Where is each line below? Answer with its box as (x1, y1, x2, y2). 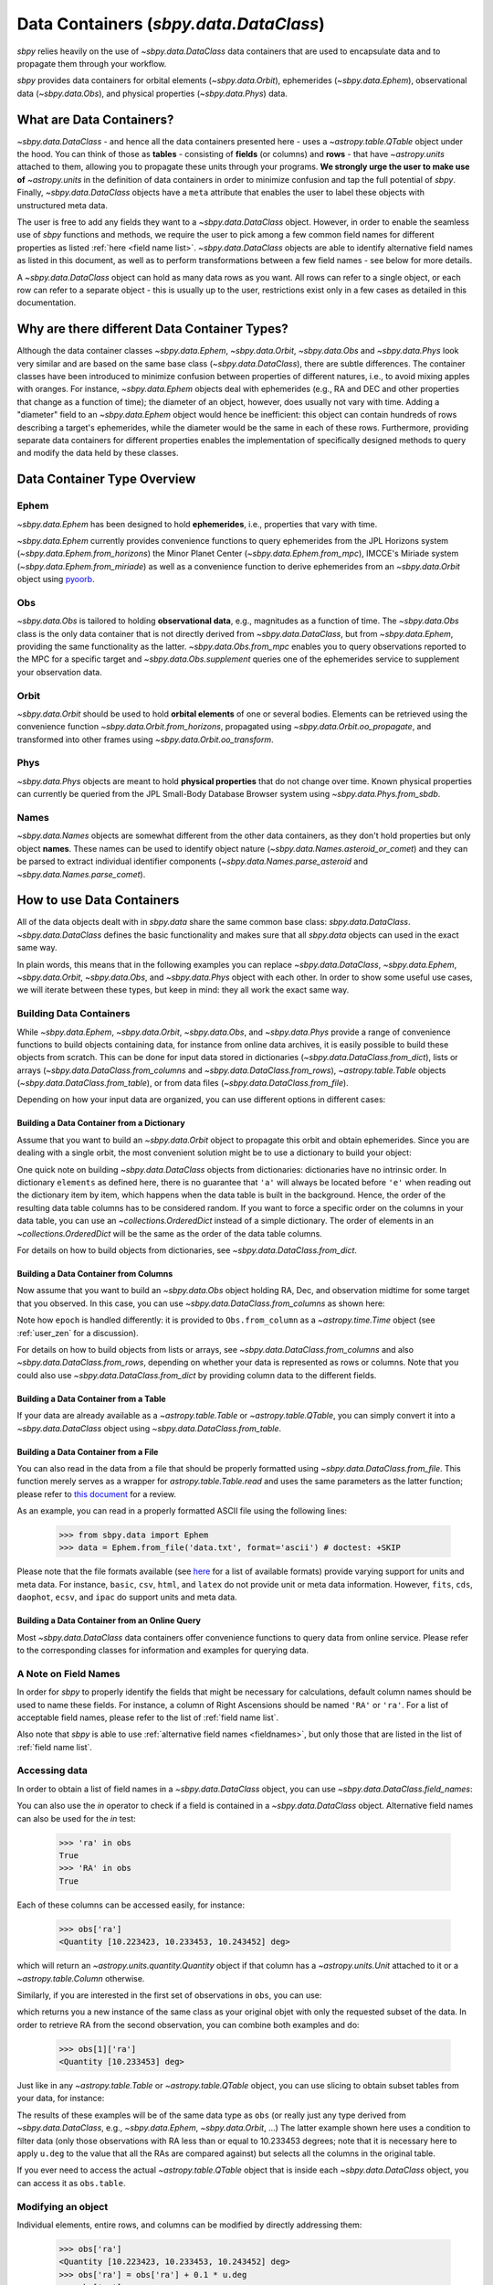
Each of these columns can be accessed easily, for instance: (16, 1899, 246, 1910)
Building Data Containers (16, 1007, 131, 1020)
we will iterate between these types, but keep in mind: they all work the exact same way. (16, 984, 350, 995)
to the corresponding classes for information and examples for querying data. (16, 1645, 309, 1655)
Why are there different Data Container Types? (16, 321, 288, 337)
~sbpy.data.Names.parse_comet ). (16, 868, 146, 879)
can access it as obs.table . (16, 2177, 126, 2188)
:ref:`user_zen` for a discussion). (16, 1327, 139, 1338)
